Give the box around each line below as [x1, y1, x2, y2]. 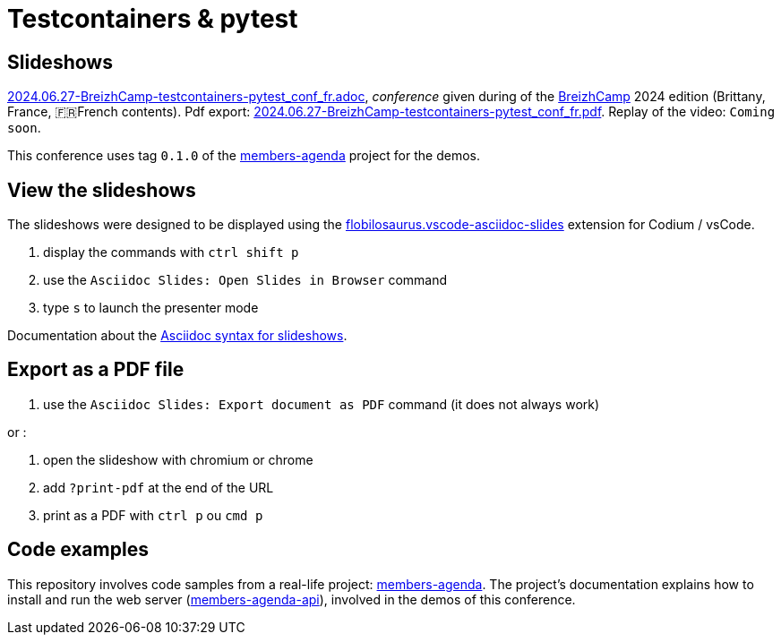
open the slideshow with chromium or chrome [43, 451, 313, 467]
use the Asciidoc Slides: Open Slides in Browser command [43, 272, 448, 288]
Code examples [7, 538, 149, 561]
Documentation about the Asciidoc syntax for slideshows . [7, 328, 348, 344]
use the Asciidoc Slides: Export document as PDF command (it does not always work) [43, 396, 600, 412]
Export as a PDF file [7, 358, 185, 381]
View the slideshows [7, 178, 196, 201]
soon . [7, 120, 41, 136]
